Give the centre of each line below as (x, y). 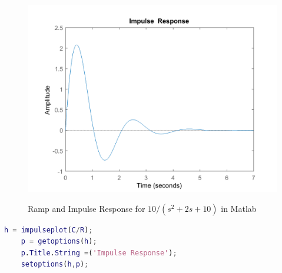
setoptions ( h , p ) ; (55, 264)
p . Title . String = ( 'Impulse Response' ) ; (99, 253)
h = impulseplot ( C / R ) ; (49, 230)
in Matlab (239, 208)
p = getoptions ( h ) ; (59, 242)
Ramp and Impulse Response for (87, 208)
